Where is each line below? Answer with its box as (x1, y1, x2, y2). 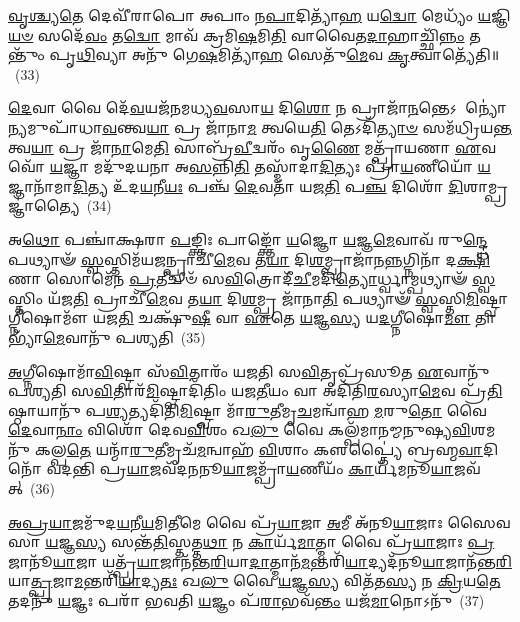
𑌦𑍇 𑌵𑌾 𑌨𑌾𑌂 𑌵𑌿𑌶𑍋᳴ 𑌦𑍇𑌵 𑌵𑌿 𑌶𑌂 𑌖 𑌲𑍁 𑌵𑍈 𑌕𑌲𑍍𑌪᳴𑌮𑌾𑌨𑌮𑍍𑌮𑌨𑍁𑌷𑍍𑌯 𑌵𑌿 (8, 419, 471, 440)
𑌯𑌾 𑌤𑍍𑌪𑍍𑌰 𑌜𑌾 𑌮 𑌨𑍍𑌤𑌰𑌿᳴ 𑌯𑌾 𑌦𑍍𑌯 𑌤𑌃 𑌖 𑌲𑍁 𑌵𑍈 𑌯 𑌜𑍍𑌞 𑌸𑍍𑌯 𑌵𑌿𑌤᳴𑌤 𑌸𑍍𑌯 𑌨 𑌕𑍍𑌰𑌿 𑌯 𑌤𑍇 (8, 570, 501, 591)
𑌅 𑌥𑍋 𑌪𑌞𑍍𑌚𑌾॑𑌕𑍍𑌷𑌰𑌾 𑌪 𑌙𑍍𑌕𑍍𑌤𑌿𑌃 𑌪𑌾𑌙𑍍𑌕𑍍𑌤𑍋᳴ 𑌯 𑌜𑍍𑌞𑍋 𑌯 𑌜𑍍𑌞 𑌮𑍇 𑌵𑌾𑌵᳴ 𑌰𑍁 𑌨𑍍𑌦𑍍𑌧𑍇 (8, 228, 488, 249)
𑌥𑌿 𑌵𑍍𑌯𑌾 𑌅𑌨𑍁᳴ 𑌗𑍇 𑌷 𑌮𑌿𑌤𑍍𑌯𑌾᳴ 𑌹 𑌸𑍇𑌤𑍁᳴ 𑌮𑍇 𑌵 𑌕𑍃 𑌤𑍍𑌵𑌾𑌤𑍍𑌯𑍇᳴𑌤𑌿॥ (76, 44, 500, 65)
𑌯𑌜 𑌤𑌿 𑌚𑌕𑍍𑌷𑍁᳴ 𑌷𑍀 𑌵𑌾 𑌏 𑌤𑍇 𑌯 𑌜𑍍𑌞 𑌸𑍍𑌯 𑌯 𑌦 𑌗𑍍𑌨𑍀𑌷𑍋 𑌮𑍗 (92, 307, 471, 328)
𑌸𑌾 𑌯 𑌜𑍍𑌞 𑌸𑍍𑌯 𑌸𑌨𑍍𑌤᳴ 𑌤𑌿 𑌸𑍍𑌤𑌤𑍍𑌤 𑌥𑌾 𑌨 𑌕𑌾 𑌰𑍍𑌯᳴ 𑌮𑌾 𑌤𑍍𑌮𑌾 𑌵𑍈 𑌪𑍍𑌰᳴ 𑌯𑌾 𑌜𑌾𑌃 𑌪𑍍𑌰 (8, 531, 495, 552)
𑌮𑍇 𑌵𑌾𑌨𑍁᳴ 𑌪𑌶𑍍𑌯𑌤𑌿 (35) (43, 326, 206, 347)
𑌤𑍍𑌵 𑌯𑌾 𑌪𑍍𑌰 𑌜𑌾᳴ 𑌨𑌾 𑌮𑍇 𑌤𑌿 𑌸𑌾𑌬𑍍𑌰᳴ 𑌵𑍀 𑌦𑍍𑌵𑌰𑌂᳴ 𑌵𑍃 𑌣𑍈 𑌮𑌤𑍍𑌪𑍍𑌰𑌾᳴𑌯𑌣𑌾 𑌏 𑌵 (8, 136, 497, 157)
